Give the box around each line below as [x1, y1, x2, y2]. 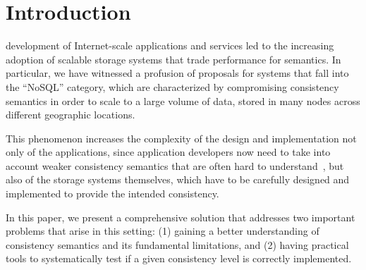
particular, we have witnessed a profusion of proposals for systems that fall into [6, 66, 349, 80]
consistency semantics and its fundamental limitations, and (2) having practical [6, 237, 349, 252]
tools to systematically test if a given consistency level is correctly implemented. [6, 251, 352, 266]
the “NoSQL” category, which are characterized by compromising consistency [6, 79, 339, 94]
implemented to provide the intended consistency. [6, 186, 219, 201]
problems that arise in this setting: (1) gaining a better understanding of [6, 223, 319, 238]
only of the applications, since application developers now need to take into [6, 145, 331, 159]
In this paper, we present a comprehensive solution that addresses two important [6, 209, 355, 224]
